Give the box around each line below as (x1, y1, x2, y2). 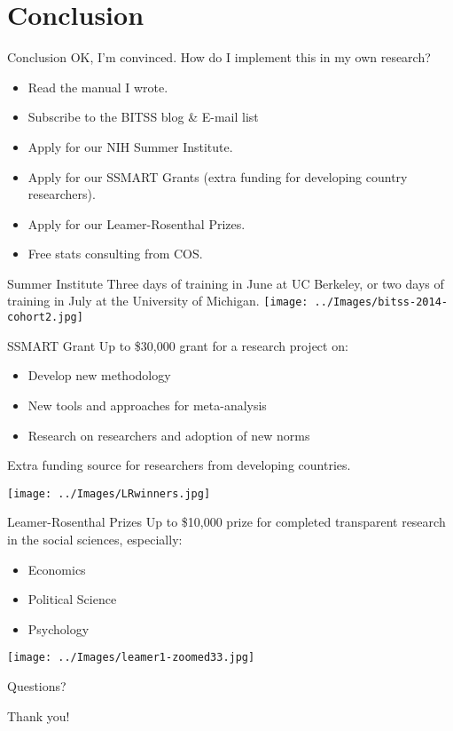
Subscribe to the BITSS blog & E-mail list (27, 107, 259, 126)
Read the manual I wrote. (27, 77, 168, 96)
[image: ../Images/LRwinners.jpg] (7, 487, 211, 500)
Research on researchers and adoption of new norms (27, 425, 310, 444)
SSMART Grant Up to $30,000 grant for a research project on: (7, 336, 348, 354)
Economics (27, 560, 86, 578)
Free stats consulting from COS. (27, 244, 203, 263)
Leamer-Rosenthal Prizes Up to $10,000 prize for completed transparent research (7, 512, 446, 531)
